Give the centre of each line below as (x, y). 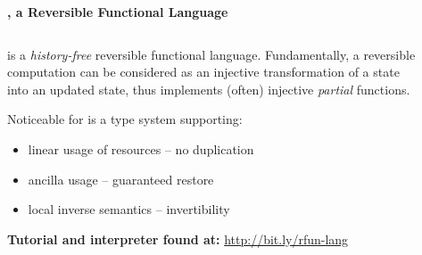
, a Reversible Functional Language (118, 12)
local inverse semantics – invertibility (129, 209)
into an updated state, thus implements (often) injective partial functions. (209, 89)
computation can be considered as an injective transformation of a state (203, 72)
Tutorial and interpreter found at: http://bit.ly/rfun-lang (178, 239)
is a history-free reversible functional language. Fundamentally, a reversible (211, 54)
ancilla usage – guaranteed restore (121, 179)
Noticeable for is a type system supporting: (125, 119)
